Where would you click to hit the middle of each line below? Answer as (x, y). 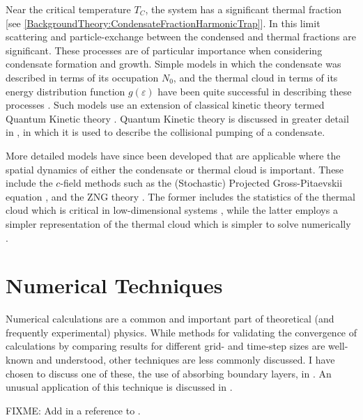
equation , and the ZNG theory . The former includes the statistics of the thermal (180, 196)
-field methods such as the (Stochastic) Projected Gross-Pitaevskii (201, 183)
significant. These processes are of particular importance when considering (164, 50)
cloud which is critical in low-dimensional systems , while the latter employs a (172, 210)
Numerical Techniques (114, 285)
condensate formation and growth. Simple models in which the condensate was (173, 64)
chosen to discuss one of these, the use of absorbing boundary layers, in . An (169, 373)
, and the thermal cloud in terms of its (255, 77)
